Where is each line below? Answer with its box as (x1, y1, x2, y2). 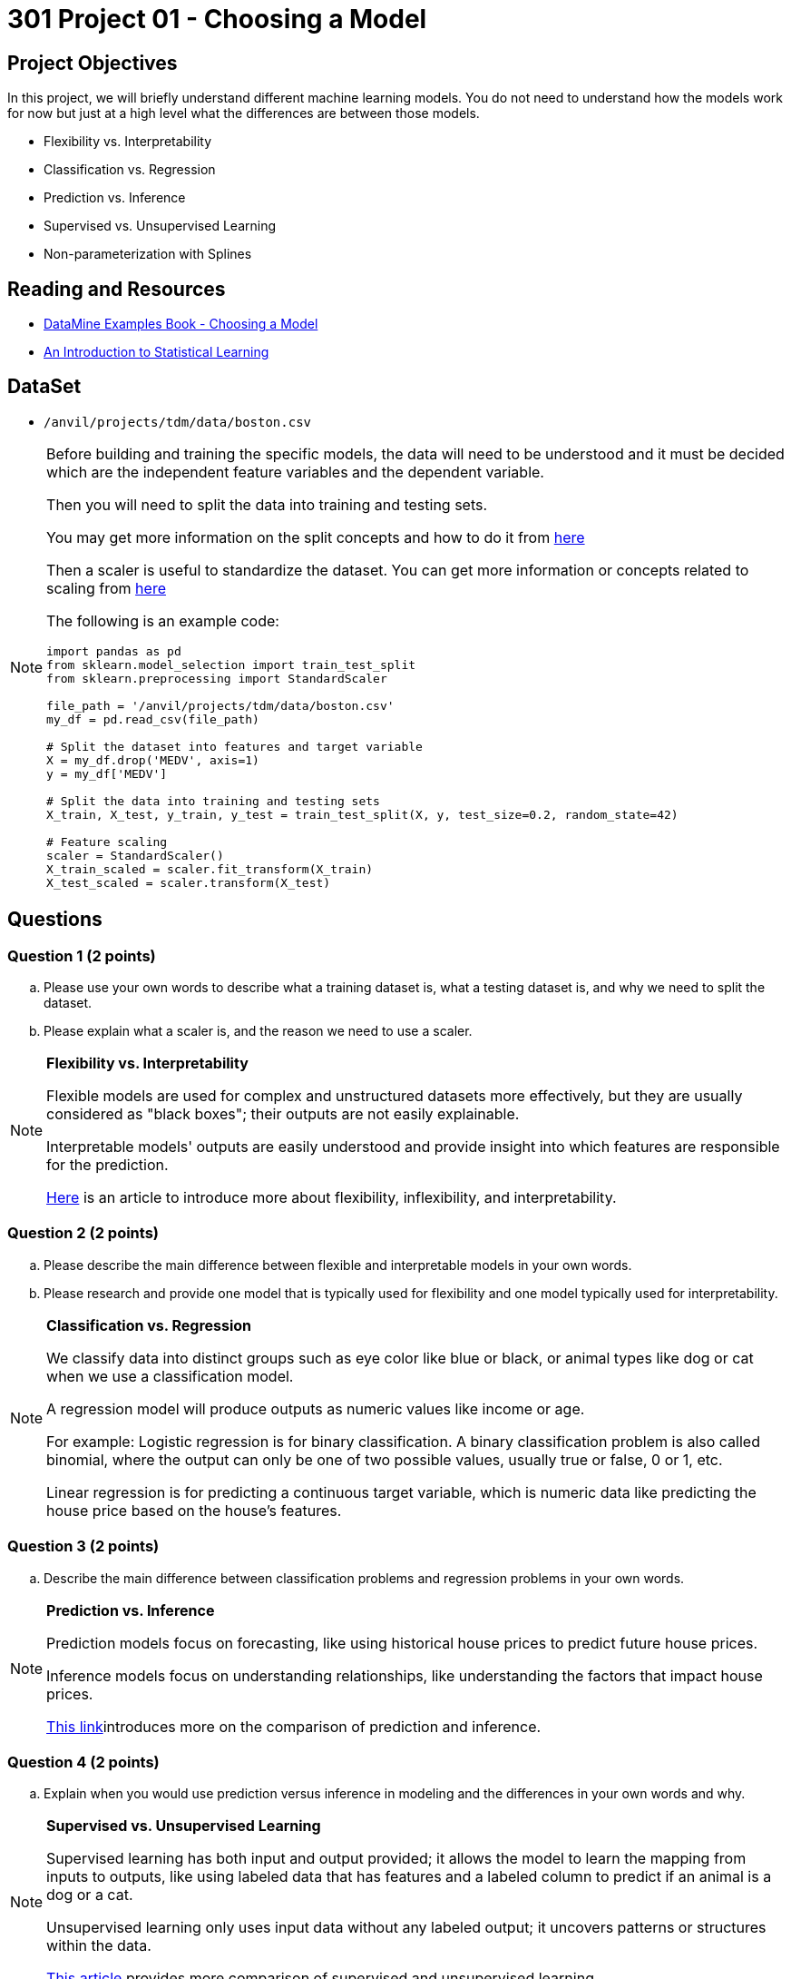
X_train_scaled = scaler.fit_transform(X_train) (46, 862, 374, 876)
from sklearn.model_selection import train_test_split (46, 657, 416, 672)
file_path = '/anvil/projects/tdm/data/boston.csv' (46, 698, 395, 713)
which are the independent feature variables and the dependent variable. (46, 462, 544, 481)
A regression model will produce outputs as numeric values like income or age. (46, 1399, 585, 1418)
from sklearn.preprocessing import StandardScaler (46, 671, 387, 685)
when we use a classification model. (46, 1366, 294, 1385)
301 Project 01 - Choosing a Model (7, 4, 427, 34)
